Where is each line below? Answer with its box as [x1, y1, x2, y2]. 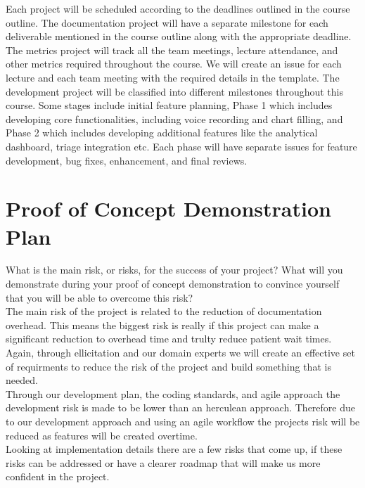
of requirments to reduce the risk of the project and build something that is [6, 359, 331, 373]
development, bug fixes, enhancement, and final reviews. [6, 153, 248, 167]
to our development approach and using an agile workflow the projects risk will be [6, 413, 360, 428]
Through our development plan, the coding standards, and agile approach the [6, 386, 340, 401]
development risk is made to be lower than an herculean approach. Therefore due [6, 400, 355, 415]
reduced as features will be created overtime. [6, 428, 198, 442]
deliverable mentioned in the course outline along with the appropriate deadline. [6, 29, 352, 44]
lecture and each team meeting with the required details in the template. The [6, 70, 340, 84]
